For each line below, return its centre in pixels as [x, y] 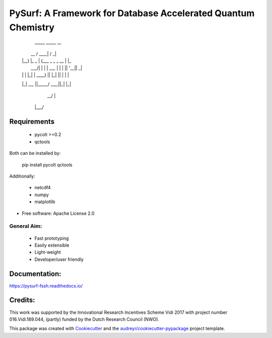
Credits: [22, 300]
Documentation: [35, 274]
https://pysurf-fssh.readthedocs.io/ [46, 286]
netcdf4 [43, 188]
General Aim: [26, 226]
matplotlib [45, 202]
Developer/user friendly [59, 259]
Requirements [32, 121]
